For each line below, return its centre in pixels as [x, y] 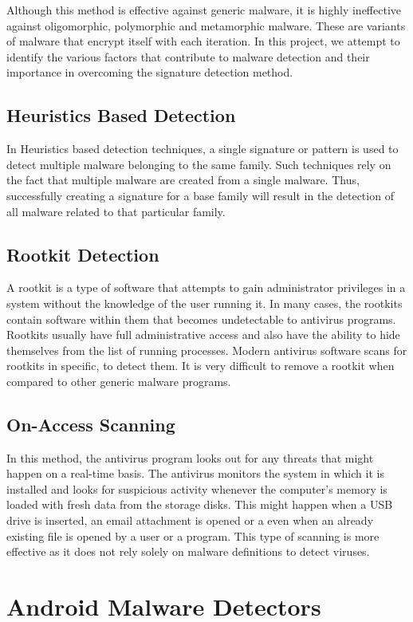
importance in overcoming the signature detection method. [150, 72]
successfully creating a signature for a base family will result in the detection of [200, 195]
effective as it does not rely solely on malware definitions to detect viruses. [188, 551]
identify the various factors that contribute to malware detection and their [188, 56]
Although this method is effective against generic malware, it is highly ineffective [204, 10]
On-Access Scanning [91, 424]
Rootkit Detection [83, 254]
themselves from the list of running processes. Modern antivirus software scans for [207, 350]
